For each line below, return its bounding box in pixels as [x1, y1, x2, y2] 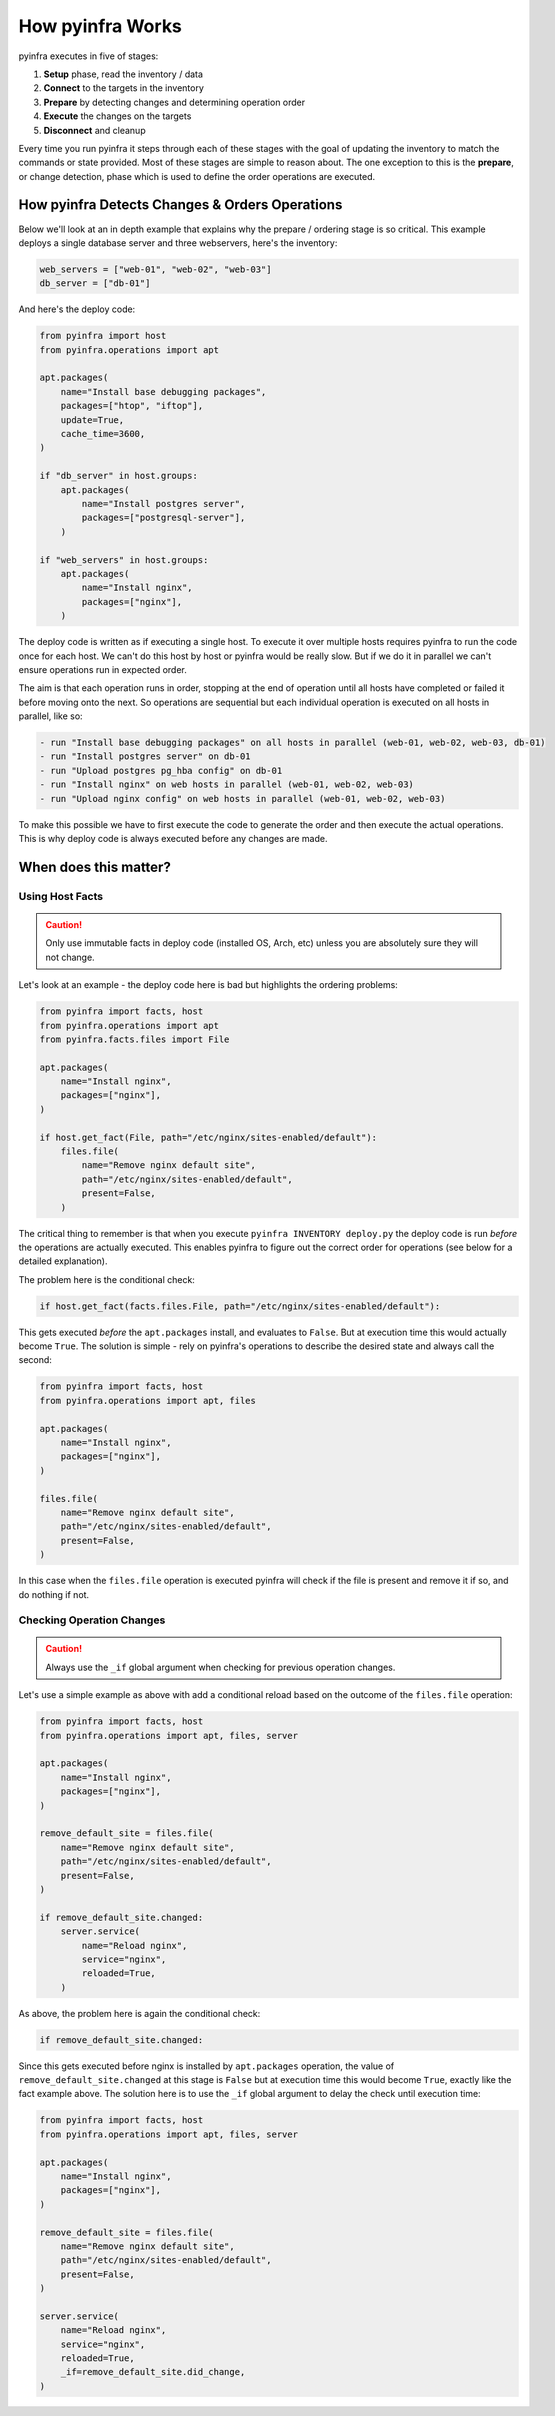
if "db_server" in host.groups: [39, 470, 199, 482]
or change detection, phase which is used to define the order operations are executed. [18, 170, 376, 182]
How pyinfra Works [18, 15, 182, 37]
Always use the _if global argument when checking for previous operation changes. [45, 1661, 396, 1673]
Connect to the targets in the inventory [43, 82, 205, 94]
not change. [45, 951, 95, 963]
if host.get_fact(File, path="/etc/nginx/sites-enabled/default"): [39, 1131, 378, 1143]
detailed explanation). [18, 1255, 108, 1267]
